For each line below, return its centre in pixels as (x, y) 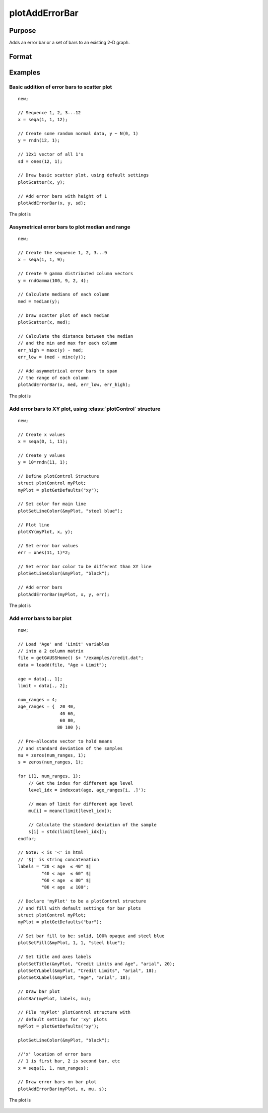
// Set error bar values (48, 546)
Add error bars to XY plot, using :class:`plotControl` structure (85, 409)
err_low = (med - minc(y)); (52, 357)
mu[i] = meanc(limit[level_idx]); (70, 811)
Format (21, 56)
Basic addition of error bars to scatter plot (61, 87)
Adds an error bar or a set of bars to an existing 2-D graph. (69, 43)
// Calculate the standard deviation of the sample (92, 825)
